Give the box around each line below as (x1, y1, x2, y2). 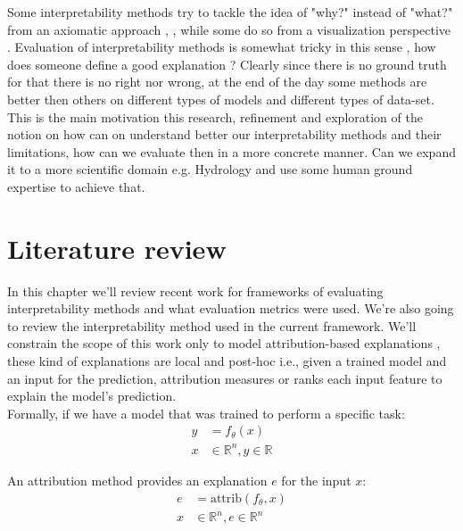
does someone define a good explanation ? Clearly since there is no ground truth (7, 54, 447, 73)
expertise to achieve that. (7, 177, 145, 195)
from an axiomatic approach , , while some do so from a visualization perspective (7, 20, 451, 38)
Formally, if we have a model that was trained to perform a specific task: (7, 403, 405, 422)
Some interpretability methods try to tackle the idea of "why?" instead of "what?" (7, 3, 453, 21)
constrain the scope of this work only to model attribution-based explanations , (7, 334, 441, 353)
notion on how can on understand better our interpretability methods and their (7, 125, 442, 144)
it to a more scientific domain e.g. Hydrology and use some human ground (7, 160, 413, 178)
